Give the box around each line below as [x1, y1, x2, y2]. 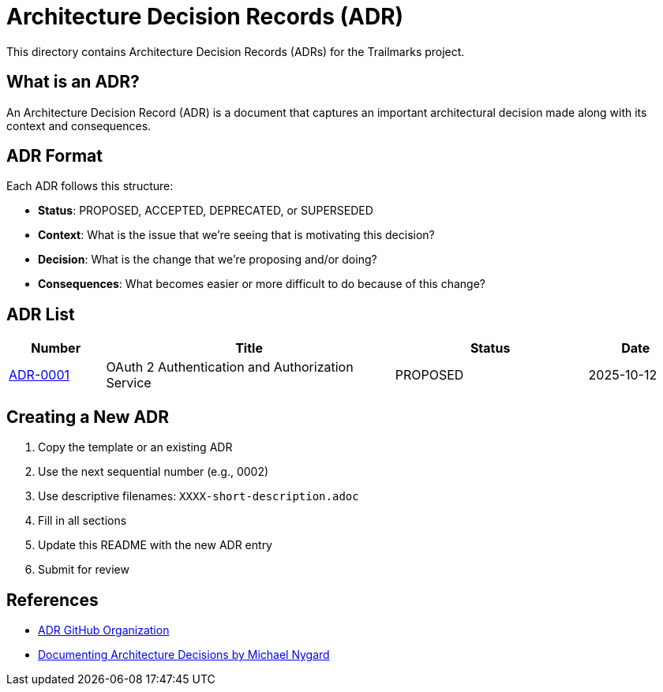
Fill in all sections [38, 514, 127, 528]
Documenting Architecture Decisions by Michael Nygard [38, 647, 330, 661]
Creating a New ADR [6, 406, 170, 427]
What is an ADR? [6, 72, 140, 92]
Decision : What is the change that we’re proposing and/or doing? [38, 252, 377, 267]
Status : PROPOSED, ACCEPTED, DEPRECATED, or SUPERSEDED [38, 204, 373, 218]
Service [106, 375, 152, 391]
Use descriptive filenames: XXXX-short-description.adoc [38, 489, 359, 503]
